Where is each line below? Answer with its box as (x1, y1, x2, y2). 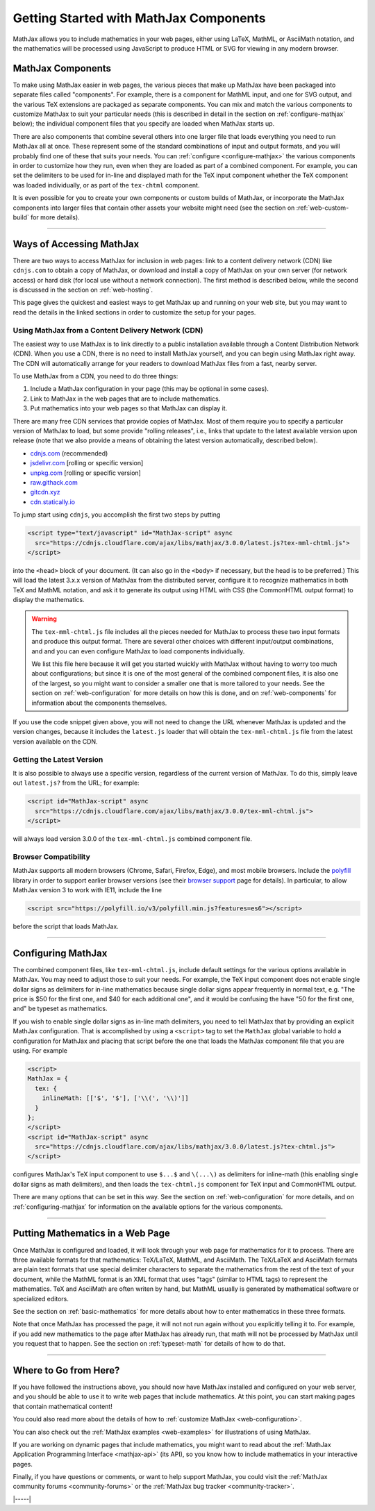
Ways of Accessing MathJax (12, 238, 140, 250)
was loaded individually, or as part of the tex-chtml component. (12, 181, 200, 189)
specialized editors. (12, 1294, 69, 1303)
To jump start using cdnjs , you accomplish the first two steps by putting (12, 510, 221, 519)
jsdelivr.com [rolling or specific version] (30, 459, 144, 467)
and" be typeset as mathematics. (12, 1004, 108, 1013)
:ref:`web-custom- (296, 203, 349, 212)
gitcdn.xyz (30, 488, 60, 496)
